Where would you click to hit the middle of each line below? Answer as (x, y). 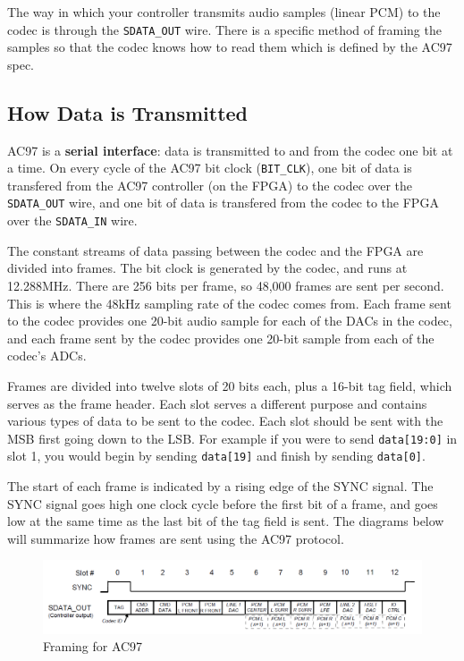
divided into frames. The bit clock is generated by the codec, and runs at (207, 268)
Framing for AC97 (93, 646)
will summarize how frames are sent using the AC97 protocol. (176, 538)
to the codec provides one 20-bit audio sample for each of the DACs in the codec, (230, 321)
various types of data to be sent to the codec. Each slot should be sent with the (225, 421)
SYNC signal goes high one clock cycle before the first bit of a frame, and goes (223, 503)
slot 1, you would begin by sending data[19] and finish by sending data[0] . (216, 456)
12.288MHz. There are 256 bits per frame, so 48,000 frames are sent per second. (226, 285)
